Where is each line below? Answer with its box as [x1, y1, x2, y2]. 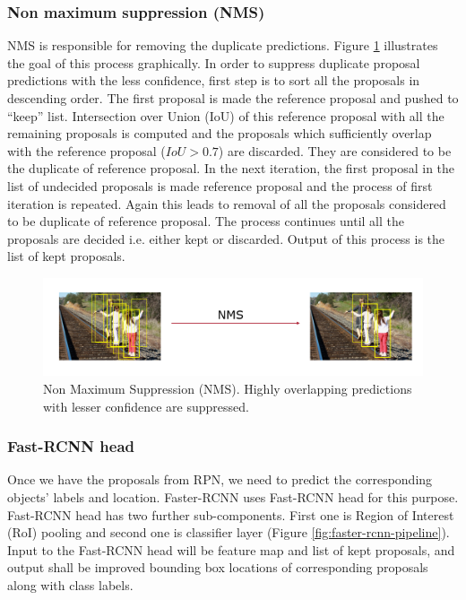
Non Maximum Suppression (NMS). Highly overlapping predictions [43, 378, 412, 397]
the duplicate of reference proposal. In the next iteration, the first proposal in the [7, 159, 455, 178]
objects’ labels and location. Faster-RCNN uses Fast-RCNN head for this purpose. [7, 487, 459, 506]
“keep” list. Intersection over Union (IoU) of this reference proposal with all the [7, 106, 444, 125]
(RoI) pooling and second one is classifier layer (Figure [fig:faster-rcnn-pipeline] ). [7, 523, 450, 542]
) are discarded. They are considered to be [218, 141, 452, 160]
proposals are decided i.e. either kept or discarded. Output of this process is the [7, 229, 445, 248]
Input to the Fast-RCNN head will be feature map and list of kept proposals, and [7, 540, 455, 559]
